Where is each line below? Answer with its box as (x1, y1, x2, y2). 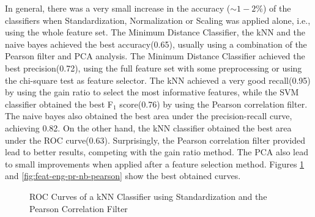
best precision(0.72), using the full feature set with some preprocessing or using (5, 61, 302, 74)
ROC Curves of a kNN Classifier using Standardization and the (29, 189, 267, 202)
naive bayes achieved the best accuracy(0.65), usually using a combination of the (5, 37, 307, 50)
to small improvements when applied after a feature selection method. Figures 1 (5, 157, 305, 170)
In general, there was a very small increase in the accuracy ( (5, 2, 231, 14)
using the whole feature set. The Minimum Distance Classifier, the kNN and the (5, 26, 306, 39)
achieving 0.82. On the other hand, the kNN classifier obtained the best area (5, 121, 292, 134)
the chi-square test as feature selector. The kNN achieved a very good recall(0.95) (5, 73, 311, 86)
